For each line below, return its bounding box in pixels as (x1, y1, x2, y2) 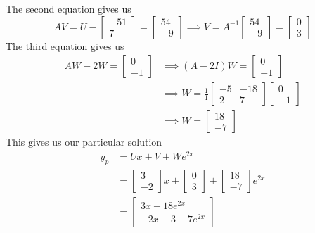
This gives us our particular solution (6, 134, 162, 149)
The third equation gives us (6, 38, 124, 53)
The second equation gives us (6, 1, 131, 15)
